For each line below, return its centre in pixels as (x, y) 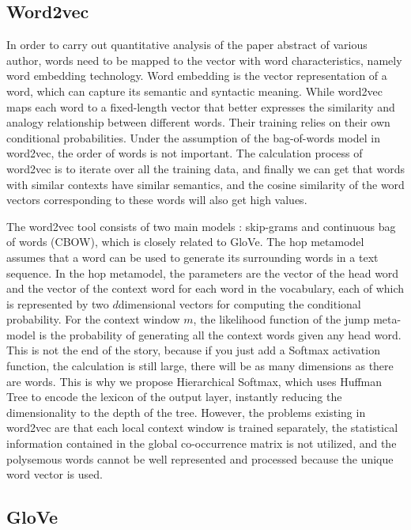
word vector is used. (55, 474)
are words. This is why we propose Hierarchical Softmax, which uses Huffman (194, 381)
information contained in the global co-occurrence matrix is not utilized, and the (202, 443)
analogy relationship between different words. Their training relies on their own (198, 122)
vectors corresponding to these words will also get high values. (157, 200)
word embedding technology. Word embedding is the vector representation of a (197, 76)
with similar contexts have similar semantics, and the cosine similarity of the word (205, 184)
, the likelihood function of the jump (281, 319)
